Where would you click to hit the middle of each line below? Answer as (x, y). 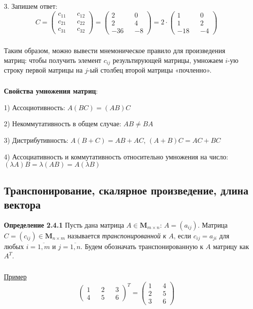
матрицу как (231, 246)
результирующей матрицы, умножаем (168, 60)
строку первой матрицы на (43, 70)
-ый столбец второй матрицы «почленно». (150, 70)
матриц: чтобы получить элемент (53, 60)
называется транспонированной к (117, 235)
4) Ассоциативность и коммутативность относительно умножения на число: (116, 156)
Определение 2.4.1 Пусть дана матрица (64, 224)
